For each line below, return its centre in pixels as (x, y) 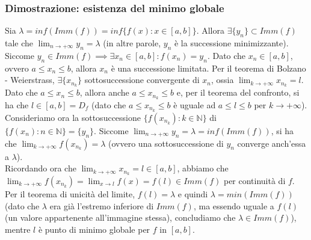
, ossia (222, 80)
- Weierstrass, (30, 80)
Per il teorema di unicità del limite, (70, 194)
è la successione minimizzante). (231, 43)
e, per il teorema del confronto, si (238, 92)
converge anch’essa (272, 143)
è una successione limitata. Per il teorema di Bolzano (208, 68)
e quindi (193, 194)
